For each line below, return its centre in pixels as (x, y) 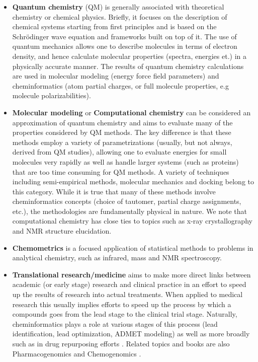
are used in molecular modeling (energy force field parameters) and (116, 76)
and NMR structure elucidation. (62, 231)
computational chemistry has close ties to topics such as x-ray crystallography (132, 221)
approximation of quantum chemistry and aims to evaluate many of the (122, 122)
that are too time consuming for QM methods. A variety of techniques (121, 171)
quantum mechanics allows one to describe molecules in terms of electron (125, 46)
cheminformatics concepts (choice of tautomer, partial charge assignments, (127, 201)
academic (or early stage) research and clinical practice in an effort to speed (129, 284)
